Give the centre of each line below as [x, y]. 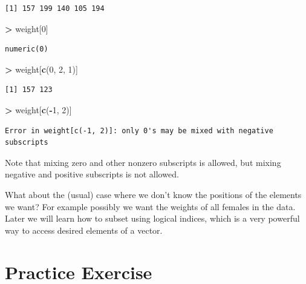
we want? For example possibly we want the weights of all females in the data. [150, 206]
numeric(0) [27, 49]
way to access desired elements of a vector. [84, 230]
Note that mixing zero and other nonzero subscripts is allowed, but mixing [143, 162]
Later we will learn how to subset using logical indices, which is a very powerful [152, 218]
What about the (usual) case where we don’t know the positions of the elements [153, 194]
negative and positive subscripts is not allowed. [92, 174]
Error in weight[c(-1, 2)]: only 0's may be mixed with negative [139, 130]
